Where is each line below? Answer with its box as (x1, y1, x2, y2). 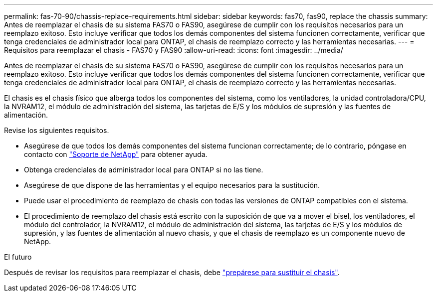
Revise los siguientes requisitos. (4, 126, 109, 135)
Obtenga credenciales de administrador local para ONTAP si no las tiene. (24, 165, 263, 174)
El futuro (4, 253, 32, 261)
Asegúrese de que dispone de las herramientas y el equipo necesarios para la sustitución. (24, 181, 320, 189)
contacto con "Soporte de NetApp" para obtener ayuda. (24, 150, 208, 158)
